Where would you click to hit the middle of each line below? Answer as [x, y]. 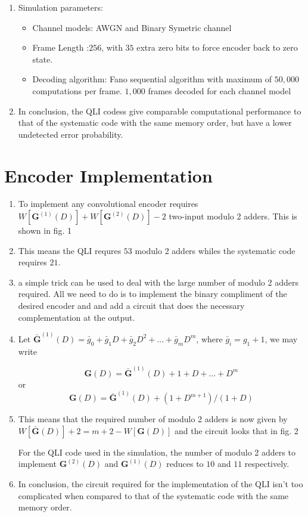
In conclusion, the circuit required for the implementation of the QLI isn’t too [161, 483]
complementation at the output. [77, 317]
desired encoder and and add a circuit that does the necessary [131, 306]
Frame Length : [61, 47]
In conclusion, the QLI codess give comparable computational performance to [160, 111]
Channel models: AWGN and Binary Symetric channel [132, 27]
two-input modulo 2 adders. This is [233, 216]
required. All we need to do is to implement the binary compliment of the [153, 294]
